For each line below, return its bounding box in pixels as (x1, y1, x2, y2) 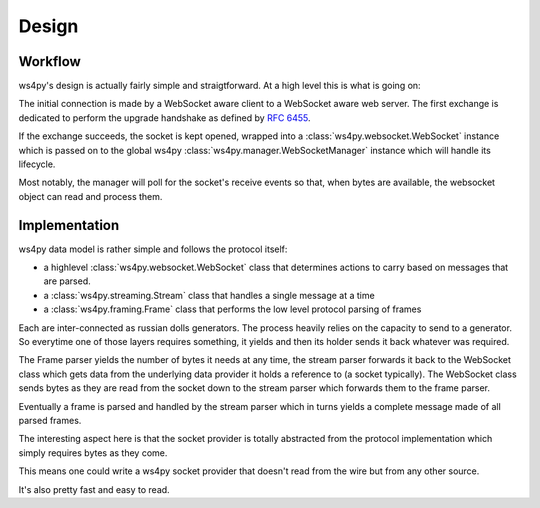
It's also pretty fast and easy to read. (18, 483, 170, 495)
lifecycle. (18, 158, 56, 170)
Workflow (18, 53, 82, 70)
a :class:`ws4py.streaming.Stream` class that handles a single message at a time (43, 289, 375, 301)
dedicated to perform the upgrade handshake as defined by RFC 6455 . (18, 111, 311, 124)
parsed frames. (18, 415, 82, 426)
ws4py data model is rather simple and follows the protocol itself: (18, 243, 288, 255)
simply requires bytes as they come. (18, 446, 168, 459)
